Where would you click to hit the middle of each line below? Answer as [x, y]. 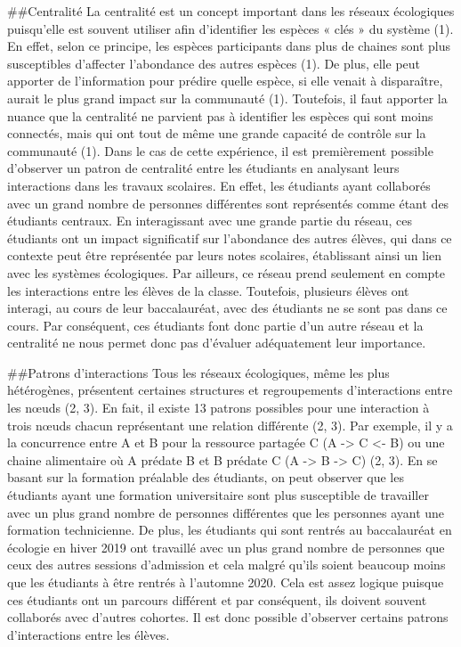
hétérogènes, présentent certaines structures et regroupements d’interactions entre [230, 390]
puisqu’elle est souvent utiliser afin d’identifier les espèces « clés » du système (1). [230, 28]
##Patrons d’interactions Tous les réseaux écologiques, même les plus [198, 372]
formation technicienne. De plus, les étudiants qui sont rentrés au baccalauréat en [230, 530]
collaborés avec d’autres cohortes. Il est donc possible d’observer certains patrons [228, 617]
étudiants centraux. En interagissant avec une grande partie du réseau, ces [210, 221]
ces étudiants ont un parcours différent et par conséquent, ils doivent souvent [217, 599]
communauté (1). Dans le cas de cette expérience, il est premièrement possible [220, 150]
